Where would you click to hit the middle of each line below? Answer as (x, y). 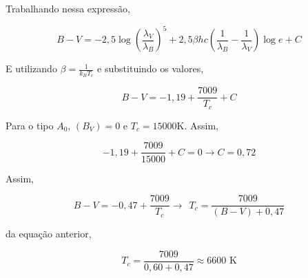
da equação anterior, (49, 234)
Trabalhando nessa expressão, (68, 8)
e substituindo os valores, (151, 68)
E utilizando (31, 68)
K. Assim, (198, 125)
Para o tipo (30, 125)
